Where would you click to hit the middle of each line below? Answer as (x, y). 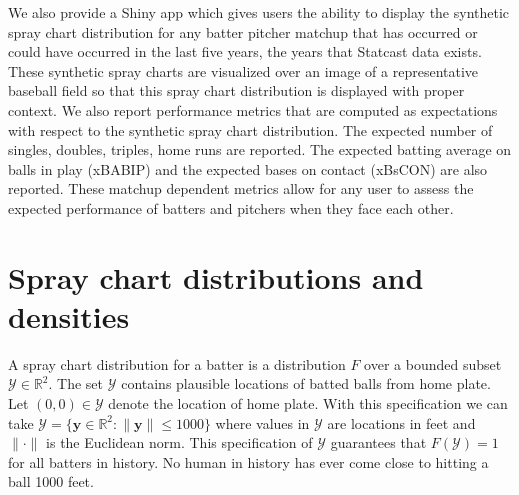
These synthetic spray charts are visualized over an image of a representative (243, 70)
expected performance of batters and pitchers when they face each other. (231, 207)
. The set (76, 383)
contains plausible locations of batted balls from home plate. (306, 383)
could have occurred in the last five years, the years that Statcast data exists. (245, 51)
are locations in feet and (401, 422)
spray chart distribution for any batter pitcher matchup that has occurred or (243, 31)
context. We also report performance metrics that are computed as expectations (253, 109)
